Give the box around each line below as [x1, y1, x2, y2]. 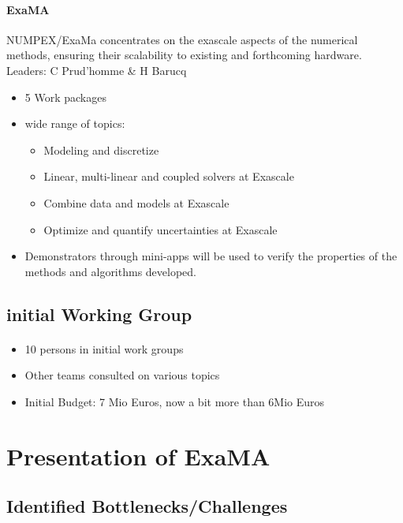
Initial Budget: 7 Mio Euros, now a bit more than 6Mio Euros [24, 393, 325, 409]
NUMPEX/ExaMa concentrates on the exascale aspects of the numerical [6, 31, 358, 47]
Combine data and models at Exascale [43, 194, 229, 211]
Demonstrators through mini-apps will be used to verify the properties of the [24, 248, 397, 264]
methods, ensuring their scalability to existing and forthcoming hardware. [6, 47, 362, 63]
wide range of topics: [24, 115, 125, 132]
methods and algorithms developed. [24, 263, 197, 279]
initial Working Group [6, 301, 192, 326]
